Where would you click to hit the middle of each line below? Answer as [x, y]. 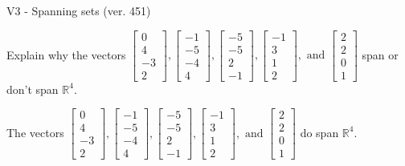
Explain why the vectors [66, 54]
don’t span [33, 89]
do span [319, 132]
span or [380, 54]
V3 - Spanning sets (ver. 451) [79, 10]
